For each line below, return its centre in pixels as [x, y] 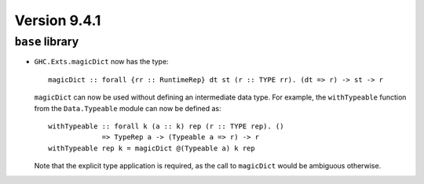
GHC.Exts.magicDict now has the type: [101, 62]
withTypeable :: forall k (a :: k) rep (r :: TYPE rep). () [166, 126]
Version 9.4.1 [58, 20]
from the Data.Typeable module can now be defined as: [128, 108]
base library [47, 41]
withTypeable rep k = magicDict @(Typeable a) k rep [152, 148]
